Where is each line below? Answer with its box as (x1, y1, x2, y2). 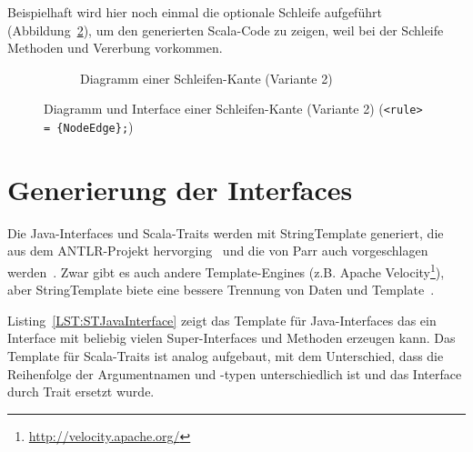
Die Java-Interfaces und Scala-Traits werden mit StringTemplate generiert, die (7, 223, 444, 242)
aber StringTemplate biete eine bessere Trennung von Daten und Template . (7, 280, 435, 299)
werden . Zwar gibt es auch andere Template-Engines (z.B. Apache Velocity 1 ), (7, 260, 445, 281)
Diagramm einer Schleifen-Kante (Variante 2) (80, 68, 333, 87)
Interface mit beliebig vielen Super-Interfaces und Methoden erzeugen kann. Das (7, 328, 456, 347)
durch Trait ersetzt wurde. (7, 382, 155, 401)
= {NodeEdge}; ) (44, 117, 134, 136)
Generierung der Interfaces (7, 170, 353, 207)
